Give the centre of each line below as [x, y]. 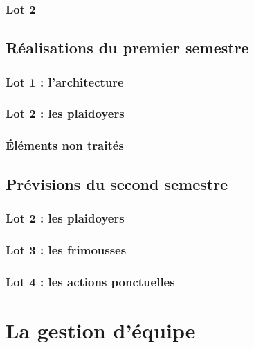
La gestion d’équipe [101, 330]
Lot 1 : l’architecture [65, 81]
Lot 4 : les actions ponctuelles [90, 281]
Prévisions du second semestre [117, 183]
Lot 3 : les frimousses [66, 249]
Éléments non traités [65, 145]
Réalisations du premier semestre [127, 47]
